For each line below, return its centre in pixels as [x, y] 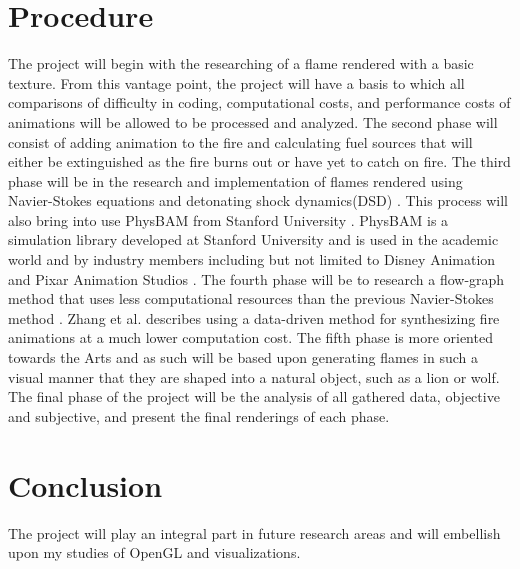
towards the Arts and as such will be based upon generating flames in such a [243, 357]
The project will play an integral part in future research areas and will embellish [254, 532]
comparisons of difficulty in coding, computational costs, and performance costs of [259, 102]
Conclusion [85, 484]
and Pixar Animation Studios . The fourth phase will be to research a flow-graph [256, 278]
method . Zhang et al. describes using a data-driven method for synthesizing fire [254, 317]
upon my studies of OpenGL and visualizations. [154, 552]
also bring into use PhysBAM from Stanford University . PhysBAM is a [228, 219]
